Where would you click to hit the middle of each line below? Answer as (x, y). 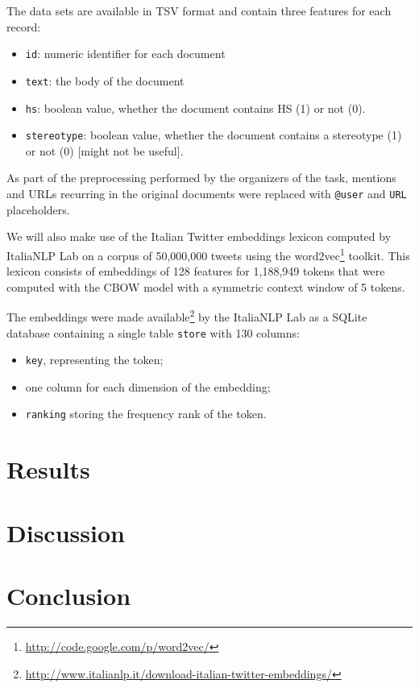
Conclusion (69, 596)
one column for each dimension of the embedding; (148, 386)
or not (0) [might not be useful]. (104, 150)
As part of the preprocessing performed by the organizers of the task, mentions (201, 178)
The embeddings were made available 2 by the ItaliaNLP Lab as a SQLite (187, 315)
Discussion (66, 532)
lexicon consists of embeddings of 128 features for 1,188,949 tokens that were (196, 271)
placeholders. (38, 209)
